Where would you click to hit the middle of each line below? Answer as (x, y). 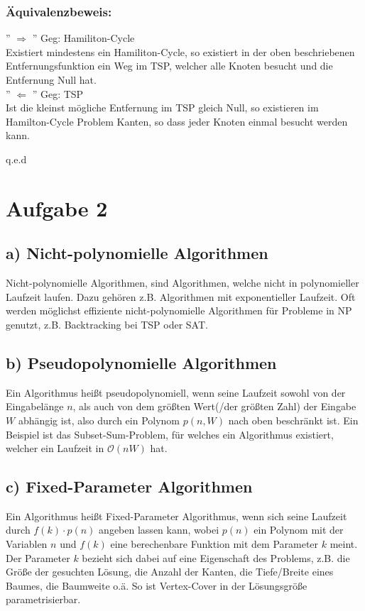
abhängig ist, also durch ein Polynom (99, 420)
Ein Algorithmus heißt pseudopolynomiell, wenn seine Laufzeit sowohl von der (176, 392)
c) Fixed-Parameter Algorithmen (129, 486)
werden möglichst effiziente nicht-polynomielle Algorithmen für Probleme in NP (179, 310)
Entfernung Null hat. (51, 79)
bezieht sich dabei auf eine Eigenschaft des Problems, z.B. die (216, 557)
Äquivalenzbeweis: (59, 11)
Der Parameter (38, 557)
